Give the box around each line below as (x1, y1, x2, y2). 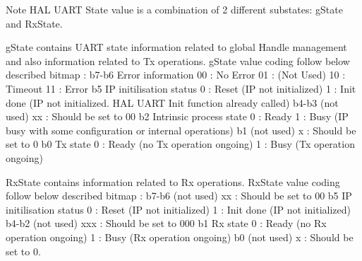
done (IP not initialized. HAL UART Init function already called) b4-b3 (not (6, 95, 339, 110)
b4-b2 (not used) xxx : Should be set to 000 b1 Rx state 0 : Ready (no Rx (6, 216, 327, 231)
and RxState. (6, 16, 63, 30)
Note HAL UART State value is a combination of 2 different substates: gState (6, 2, 343, 16)
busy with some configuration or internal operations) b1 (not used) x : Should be (6, 122, 356, 137)
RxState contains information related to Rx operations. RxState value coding (6, 174, 340, 189)
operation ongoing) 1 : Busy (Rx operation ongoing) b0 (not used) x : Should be (6, 229, 354, 244)
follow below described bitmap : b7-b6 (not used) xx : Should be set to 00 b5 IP (6, 188, 352, 203)
